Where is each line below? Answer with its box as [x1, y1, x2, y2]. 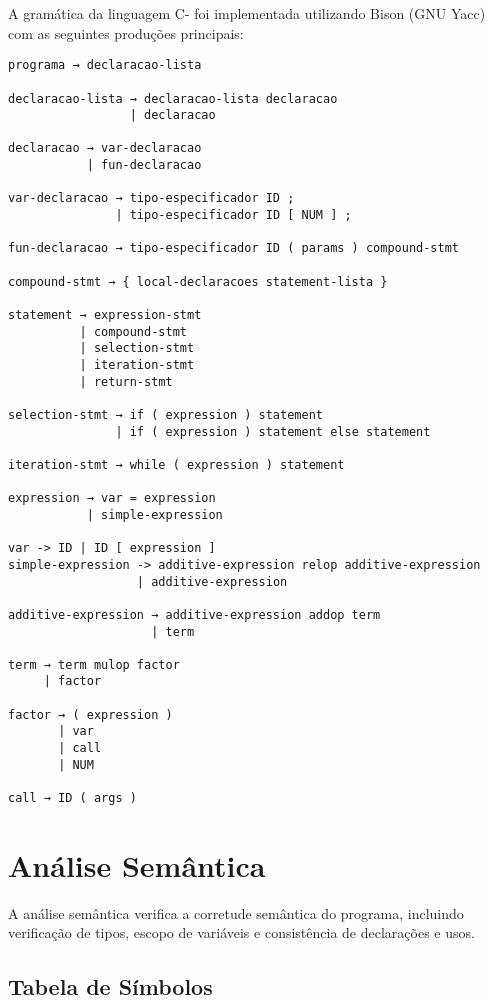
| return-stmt [79, 374, 173, 389]
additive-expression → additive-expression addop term [8, 607, 381, 622]
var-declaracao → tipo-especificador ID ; [8, 191, 295, 206]
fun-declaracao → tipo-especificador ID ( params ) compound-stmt [8, 241, 460, 256]
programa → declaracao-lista [8, 58, 202, 73]
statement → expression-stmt [8, 308, 202, 323]
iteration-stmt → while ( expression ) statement [8, 457, 345, 472]
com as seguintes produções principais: [8, 22, 244, 43]
